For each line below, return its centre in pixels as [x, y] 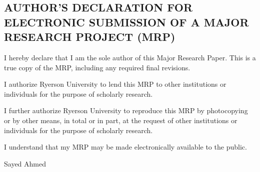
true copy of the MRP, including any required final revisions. [97, 67]
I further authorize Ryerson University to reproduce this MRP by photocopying [126, 110]
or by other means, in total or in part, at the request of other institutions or [121, 120]
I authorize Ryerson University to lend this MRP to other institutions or [115, 84]
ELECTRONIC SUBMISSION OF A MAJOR [126, 22]
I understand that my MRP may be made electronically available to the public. [125, 147]
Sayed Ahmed [25, 163]
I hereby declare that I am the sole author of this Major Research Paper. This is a [130, 57]
